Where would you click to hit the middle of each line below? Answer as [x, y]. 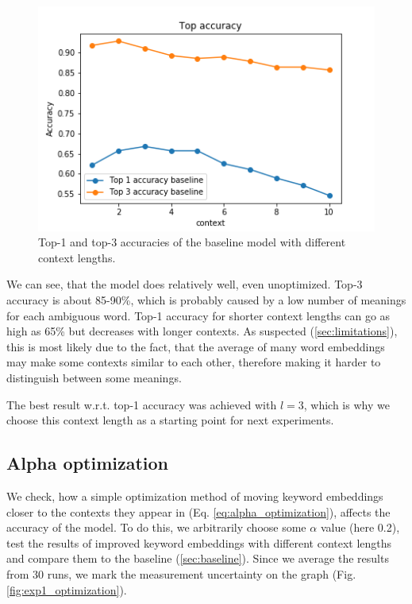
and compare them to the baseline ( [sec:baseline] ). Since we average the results [198, 558]
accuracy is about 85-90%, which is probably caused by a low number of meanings [206, 300]
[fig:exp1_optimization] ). [67, 589]
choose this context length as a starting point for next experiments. [170, 420]
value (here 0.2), [360, 527]
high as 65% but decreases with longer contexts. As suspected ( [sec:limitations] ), [202, 331]
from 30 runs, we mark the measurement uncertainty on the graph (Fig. [181, 573]
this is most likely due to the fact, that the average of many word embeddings [196, 346]
